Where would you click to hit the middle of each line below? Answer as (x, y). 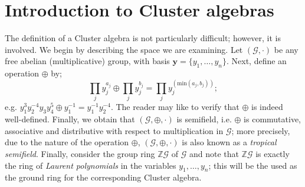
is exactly (273, 154)
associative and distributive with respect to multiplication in (114, 130)
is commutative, (273, 119)
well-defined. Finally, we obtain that (70, 119)
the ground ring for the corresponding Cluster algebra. (103, 177)
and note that (214, 154)
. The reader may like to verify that (175, 107)
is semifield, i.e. (204, 119)
